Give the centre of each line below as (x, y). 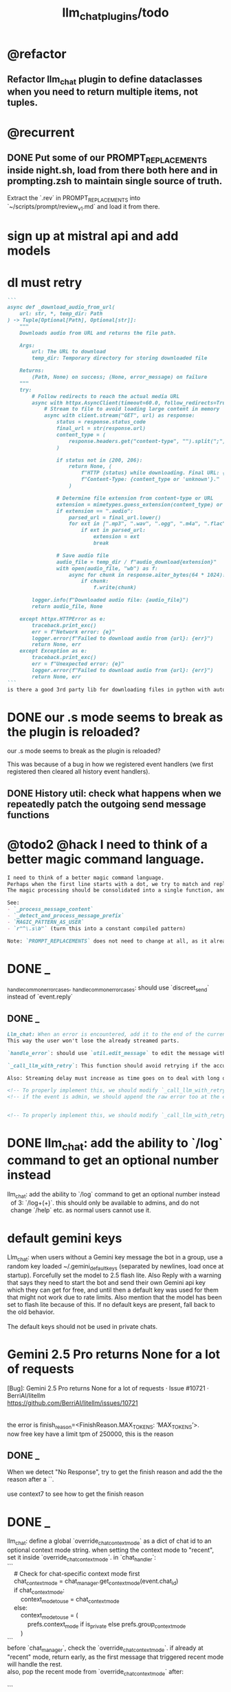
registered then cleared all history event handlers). (78, 771)
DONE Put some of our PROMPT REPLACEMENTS (107, 159)
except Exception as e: (54, 651)
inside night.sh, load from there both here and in (112, 170)
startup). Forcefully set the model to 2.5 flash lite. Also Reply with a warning (114, 1275)
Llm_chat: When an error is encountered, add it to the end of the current (118, 1034)
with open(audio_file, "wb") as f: (107, 568)
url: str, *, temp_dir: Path (61, 314)
